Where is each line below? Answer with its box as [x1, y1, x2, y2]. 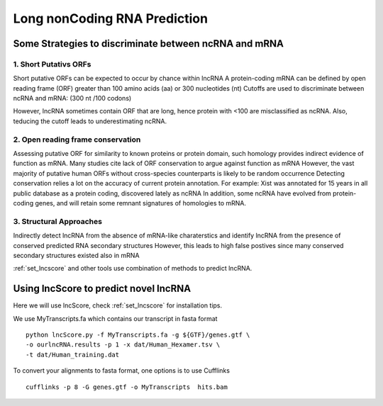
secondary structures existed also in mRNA [13, 251, 140, 259]
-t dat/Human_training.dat [26, 351, 120, 359]
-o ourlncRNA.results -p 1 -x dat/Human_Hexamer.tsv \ [26, 341, 221, 349]
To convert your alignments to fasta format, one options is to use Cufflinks [13, 366, 231, 375]
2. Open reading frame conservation [13, 135, 141, 145]
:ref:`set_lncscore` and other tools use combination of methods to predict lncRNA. [13, 264, 252, 273]
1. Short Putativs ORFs [13, 59, 91, 69]
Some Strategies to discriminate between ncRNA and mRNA [13, 38, 284, 50]
